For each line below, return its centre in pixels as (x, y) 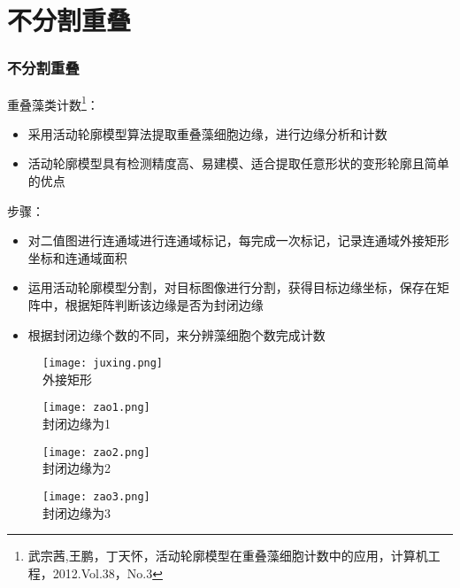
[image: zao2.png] (96, 452)
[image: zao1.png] (96, 408)
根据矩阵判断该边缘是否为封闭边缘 (164, 305)
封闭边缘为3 (77, 512)
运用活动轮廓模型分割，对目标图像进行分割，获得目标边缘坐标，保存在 (232, 287)
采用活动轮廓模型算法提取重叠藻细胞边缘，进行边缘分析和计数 (207, 133)
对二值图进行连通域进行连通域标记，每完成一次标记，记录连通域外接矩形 (238, 240)
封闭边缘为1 (77, 424)
